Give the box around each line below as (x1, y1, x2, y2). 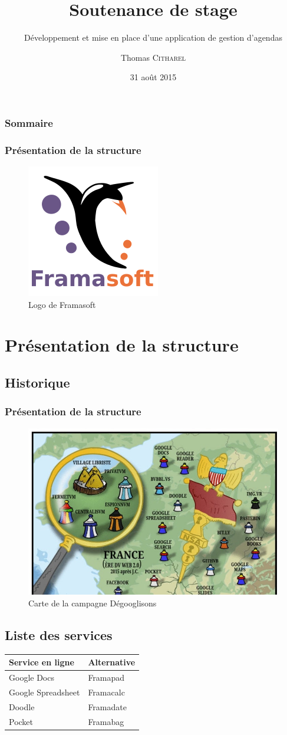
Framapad (88, 671, 125, 683)
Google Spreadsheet (9, 685, 80, 698)
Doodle (9, 700, 35, 713)
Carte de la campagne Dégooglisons (28, 596, 157, 609)
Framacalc (88, 685, 125, 698)
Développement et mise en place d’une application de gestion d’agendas (24, 31, 282, 44)
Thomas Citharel (120, 51, 186, 63)
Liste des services (5, 625, 113, 644)
